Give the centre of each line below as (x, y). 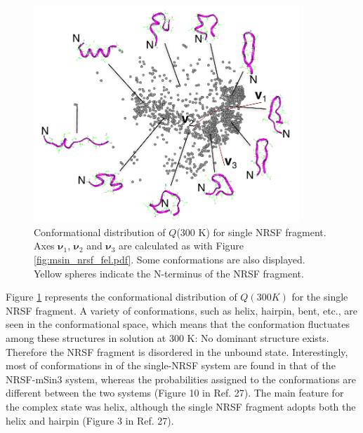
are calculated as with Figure (181, 246)
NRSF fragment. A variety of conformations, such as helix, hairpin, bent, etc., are (181, 310)
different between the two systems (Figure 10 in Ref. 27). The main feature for (175, 393)
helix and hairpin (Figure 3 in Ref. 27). (90, 420)
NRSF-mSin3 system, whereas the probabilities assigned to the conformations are (181, 379)
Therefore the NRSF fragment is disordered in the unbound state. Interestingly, (177, 351)
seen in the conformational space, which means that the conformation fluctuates (178, 324)
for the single (320, 297)
